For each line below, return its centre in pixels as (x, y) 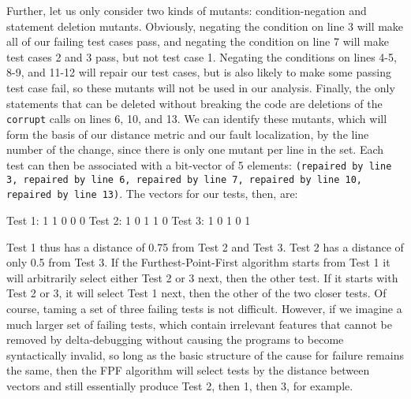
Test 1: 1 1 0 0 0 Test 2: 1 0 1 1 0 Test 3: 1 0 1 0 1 (129, 220)
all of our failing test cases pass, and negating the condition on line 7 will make (198, 41)
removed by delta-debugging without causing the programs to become (175, 339)
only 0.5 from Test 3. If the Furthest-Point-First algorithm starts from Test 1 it (198, 262)
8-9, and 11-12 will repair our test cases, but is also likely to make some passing (199, 72)
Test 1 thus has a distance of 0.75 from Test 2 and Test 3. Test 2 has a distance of (205, 246)
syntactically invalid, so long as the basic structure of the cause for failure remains (205, 354)
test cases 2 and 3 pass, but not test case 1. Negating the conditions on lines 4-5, (202, 56)
